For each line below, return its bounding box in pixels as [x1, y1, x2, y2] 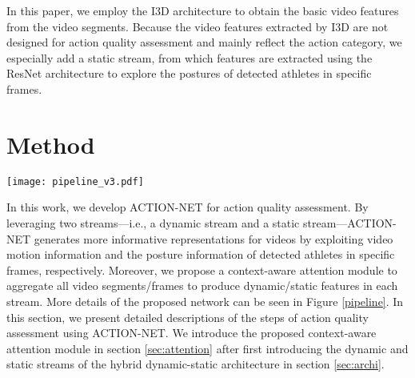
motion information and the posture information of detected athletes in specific [6, 246, 395, 263]
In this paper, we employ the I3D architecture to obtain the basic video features [6, 2, 399, 18]
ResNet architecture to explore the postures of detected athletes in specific [6, 65, 372, 82]
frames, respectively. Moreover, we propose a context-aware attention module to [6, 261, 397, 278]
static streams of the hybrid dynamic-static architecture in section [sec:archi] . [6, 356, 385, 372]
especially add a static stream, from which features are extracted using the [6, 49, 373, 66]
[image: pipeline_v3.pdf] [6, 175, 144, 187]
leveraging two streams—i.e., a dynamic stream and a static [6, 214, 300, 231]
